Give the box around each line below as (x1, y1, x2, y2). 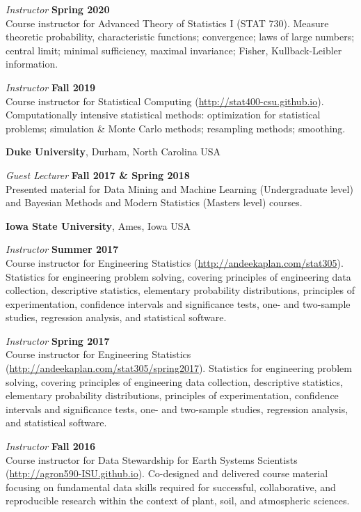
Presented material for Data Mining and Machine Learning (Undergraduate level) (6, 181, 353, 196)
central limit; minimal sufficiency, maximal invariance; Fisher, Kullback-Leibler (6, 42, 342, 57)
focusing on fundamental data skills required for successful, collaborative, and (6, 479, 336, 494)
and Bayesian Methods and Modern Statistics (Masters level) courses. (6, 195, 303, 210)
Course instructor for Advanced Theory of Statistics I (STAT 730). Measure (6, 15, 329, 30)
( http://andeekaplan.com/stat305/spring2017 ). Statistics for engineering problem (6, 361, 352, 375)
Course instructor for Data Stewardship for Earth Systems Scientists (6, 452, 298, 467)
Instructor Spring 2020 (6, 2, 110, 16)
